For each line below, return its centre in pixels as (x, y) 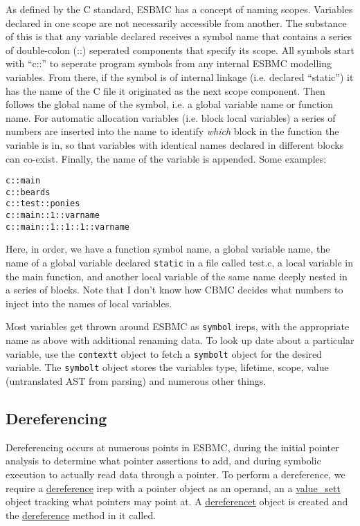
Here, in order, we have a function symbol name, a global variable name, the (168, 249)
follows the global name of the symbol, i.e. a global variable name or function (170, 104)
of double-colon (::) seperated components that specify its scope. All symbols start (180, 49)
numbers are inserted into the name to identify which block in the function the (172, 131)
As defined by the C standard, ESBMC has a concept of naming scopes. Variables (179, 9)
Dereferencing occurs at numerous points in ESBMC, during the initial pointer (172, 447)
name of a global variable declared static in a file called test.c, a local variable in (180, 262)
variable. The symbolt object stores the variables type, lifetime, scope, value (167, 367)
